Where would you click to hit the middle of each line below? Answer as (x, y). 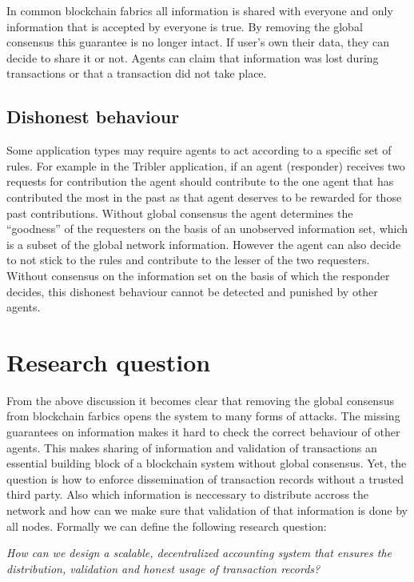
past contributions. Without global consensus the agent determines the (180, 213)
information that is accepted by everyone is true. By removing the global (185, 26)
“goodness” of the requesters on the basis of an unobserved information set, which (207, 229)
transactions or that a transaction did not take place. (137, 73)
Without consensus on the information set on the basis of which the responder (198, 275)
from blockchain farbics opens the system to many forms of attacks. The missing (203, 416)
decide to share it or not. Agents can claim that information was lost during (193, 57)
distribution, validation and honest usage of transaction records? (163, 568)
